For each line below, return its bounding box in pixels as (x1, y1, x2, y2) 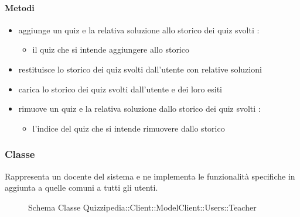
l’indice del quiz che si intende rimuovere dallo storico (32, 122, 225, 134)
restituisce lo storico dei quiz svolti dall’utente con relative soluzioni (18, 63, 262, 75)
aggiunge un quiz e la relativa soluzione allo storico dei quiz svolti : (18, 23, 260, 36)
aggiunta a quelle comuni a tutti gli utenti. (5, 181, 158, 194)
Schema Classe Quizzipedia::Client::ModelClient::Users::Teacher (28, 201, 257, 213)
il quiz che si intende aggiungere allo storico (32, 43, 189, 56)
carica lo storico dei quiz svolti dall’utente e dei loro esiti (18, 82, 223, 95)
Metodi (5, 1, 35, 13)
